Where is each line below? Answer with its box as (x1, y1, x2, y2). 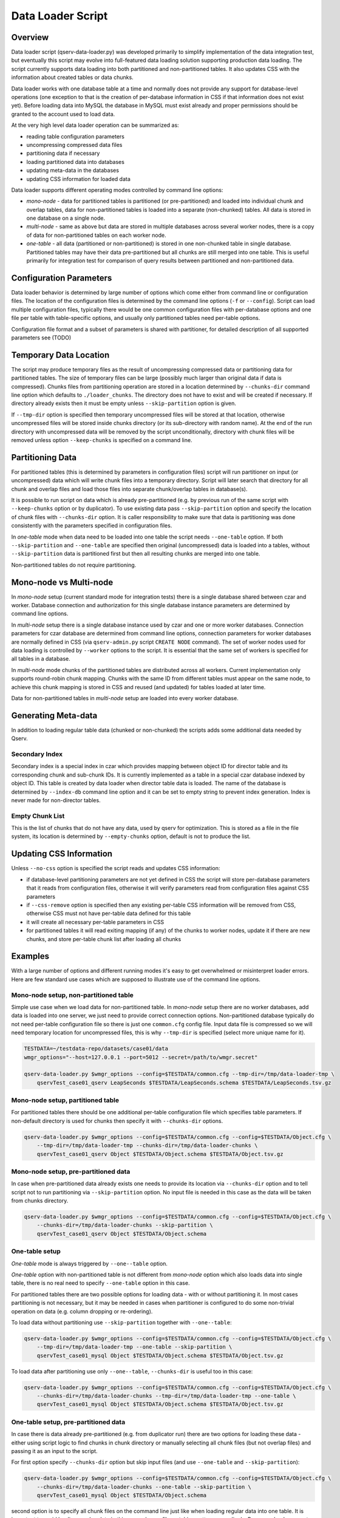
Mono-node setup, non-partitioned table (11, 990, 134, 999)
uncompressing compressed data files (26, 141, 123, 148)
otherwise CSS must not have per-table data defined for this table (26, 910, 191, 917)
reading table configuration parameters (26, 132, 124, 140)
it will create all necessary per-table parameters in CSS (26, 918, 164, 925)
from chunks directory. (11, 1197, 69, 1205)
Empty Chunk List (11, 811, 65, 820)
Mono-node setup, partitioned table (11, 1096, 120, 1104)
